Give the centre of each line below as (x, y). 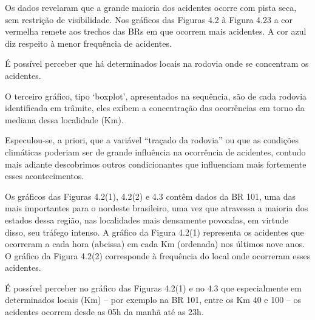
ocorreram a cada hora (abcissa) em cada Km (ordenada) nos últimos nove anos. (155, 244)
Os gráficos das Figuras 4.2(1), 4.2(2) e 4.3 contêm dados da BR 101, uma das (151, 196)
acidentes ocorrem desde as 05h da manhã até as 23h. (104, 312)
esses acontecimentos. (45, 176)
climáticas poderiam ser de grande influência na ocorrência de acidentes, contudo (155, 151)
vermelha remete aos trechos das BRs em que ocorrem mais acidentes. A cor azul (156, 31)
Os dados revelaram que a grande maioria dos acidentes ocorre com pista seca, (151, 7)
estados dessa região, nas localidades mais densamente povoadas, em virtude (147, 220)
